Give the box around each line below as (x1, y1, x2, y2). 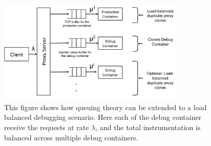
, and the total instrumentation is (95, 121, 201, 132)
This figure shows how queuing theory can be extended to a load (4, 101, 207, 112)
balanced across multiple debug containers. (4, 132, 138, 142)
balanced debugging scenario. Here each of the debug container (4, 112, 202, 122)
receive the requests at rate (4, 121, 89, 132)
